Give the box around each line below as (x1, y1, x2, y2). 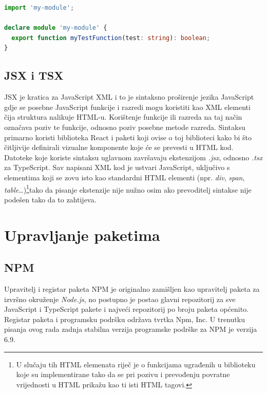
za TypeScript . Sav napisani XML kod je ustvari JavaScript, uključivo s (4, 162, 230, 173)
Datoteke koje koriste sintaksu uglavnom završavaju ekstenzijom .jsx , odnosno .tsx (4, 152, 263, 162)
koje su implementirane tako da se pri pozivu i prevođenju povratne (16, 369, 230, 380)
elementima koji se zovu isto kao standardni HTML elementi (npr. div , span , (4, 172, 245, 182)
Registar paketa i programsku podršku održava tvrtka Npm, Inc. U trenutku (4, 313, 245, 324)
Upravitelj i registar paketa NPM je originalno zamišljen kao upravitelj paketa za (4, 283, 260, 294)
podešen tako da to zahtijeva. (4, 194, 97, 204)
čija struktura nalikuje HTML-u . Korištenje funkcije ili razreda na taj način (4, 111, 242, 122)
